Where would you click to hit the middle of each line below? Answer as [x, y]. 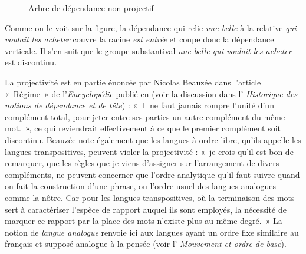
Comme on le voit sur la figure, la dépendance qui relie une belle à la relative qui [151, 27]
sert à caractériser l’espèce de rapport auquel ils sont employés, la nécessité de [146, 209]
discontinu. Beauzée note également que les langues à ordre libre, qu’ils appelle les [153, 139]
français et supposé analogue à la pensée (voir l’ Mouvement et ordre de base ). [146, 244]
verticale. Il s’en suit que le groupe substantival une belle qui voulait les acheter [148, 50]
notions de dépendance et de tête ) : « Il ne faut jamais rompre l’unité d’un [139, 105]
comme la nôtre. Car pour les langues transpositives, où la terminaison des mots [150, 197]
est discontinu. [31, 62]
